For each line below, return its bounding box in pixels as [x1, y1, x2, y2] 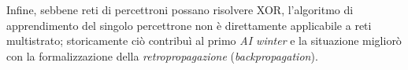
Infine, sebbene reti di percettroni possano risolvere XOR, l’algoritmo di [6, 2, 354, 17]
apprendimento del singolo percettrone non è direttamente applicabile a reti [6, 17, 372, 33]
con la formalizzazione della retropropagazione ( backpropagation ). [6, 47, 318, 64]
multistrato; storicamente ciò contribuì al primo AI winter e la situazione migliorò [6, 32, 402, 49]
